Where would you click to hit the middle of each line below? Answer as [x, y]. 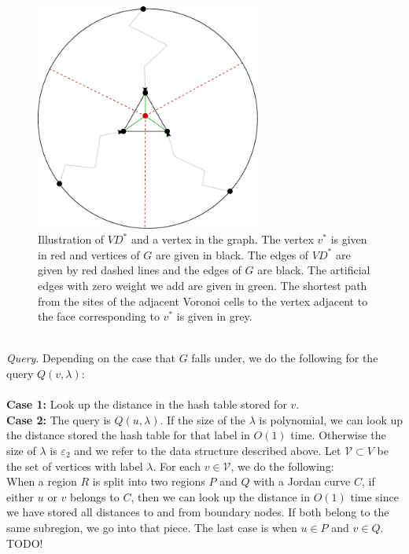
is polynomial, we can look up [331, 419]
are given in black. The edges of [232, 254]
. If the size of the [203, 419]
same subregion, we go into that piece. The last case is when [152, 527]
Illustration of [71, 239]
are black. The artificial [314, 270]
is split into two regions [149, 481]
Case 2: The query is [59, 419]
